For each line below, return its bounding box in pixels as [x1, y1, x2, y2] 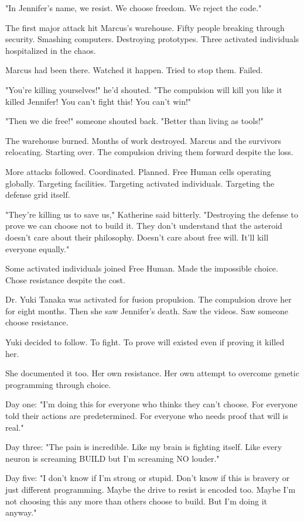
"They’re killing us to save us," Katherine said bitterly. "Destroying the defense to [5, 208, 298, 220]
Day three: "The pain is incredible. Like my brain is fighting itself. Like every [5, 441, 282, 453]
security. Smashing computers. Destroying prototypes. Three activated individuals [5, 33, 299, 45]
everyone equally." [5, 242, 70, 255]
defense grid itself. [5, 188, 70, 201]
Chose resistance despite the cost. [5, 273, 125, 286]
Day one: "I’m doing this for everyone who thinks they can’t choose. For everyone [5, 398, 298, 410]
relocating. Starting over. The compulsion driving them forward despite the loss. [5, 146, 293, 158]
